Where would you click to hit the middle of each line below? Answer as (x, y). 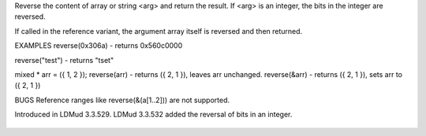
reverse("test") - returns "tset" (64, 60)
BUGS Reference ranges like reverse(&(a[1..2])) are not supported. (122, 100)
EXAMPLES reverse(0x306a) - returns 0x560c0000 (99, 46)
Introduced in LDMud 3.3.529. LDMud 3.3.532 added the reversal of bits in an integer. (153, 115)
